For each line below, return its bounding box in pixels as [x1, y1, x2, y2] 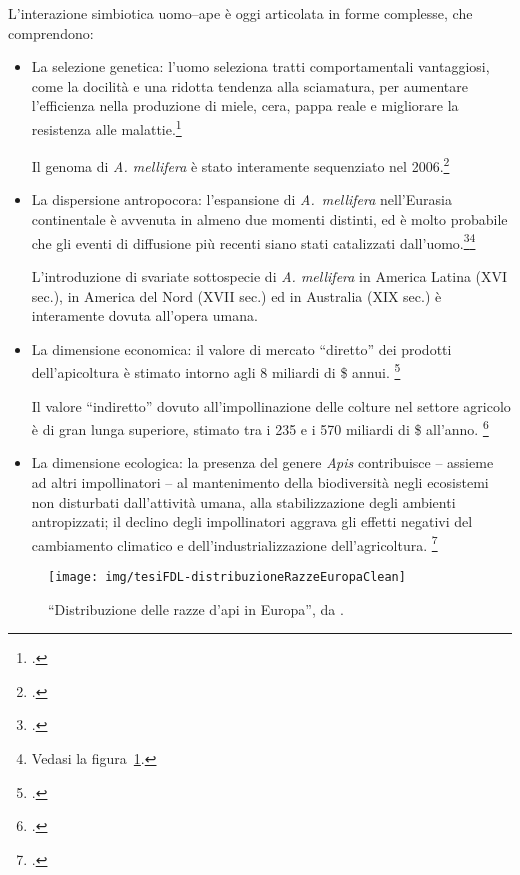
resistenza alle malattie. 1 [31, 115, 182, 139]
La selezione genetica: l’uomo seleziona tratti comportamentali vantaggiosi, [31, 56, 490, 77]
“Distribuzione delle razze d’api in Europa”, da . [48, 598, 344, 619]
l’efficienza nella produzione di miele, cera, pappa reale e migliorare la [31, 95, 459, 116]
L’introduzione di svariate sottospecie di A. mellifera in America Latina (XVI [31, 265, 508, 286]
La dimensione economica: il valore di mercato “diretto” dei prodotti [31, 338, 452, 359]
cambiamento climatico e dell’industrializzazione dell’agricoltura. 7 [31, 531, 438, 555]
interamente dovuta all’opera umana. [31, 305, 258, 326]
